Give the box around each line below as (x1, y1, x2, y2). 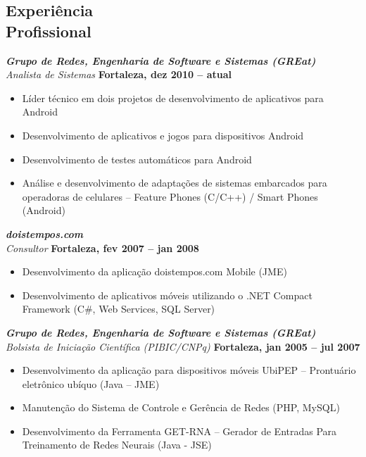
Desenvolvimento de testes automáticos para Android (22, 151, 252, 166)
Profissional (6, 20, 91, 42)
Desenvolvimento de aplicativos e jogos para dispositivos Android (22, 127, 304, 142)
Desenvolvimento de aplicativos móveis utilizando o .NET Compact (22, 287, 313, 302)
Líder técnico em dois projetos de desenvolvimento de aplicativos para (22, 90, 324, 105)
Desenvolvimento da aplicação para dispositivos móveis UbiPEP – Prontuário (22, 363, 356, 377)
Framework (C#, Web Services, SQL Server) (22, 301, 215, 316)
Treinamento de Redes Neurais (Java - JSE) (22, 437, 212, 452)
